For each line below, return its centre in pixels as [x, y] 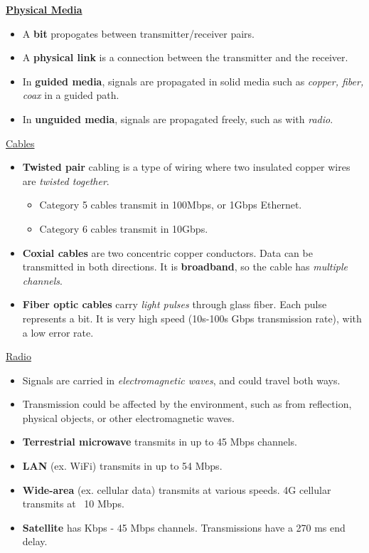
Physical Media [44, 9]
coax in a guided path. [71, 95]
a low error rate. [58, 332]
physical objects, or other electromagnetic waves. [128, 417]
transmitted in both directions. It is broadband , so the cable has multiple [185, 267]
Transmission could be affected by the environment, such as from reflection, [187, 404]
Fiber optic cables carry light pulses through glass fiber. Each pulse [175, 304]
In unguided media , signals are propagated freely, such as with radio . [178, 118]
